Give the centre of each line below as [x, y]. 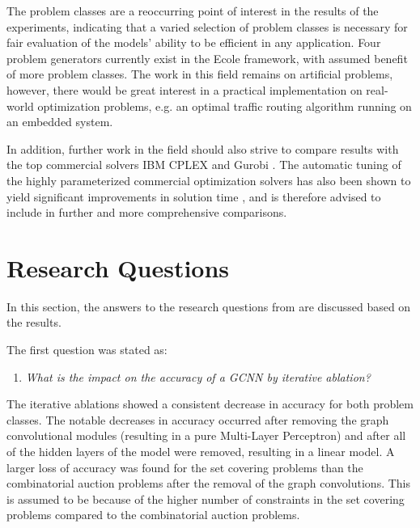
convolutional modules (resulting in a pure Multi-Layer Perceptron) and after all [206, 435]
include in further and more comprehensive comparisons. [147, 212]
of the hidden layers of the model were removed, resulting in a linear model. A [201, 451]
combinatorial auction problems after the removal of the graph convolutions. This [208, 483]
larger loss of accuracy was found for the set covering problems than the [185, 467]
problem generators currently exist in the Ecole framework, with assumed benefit [207, 58]
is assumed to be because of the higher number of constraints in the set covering [206, 498]
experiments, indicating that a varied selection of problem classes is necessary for [207, 26]
